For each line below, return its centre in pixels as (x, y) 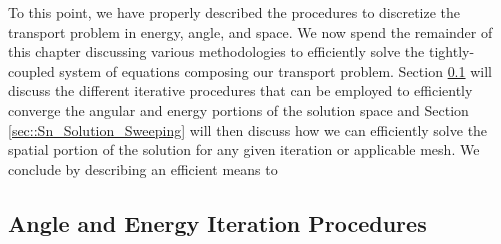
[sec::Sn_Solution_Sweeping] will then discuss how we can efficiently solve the (248, 129)
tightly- (451, 51)
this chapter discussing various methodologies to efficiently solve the (216, 51)
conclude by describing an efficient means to (143, 168)
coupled (31, 70)
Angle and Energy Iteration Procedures (217, 222)
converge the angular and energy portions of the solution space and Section (238, 109)
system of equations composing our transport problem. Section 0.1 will (275, 70)
